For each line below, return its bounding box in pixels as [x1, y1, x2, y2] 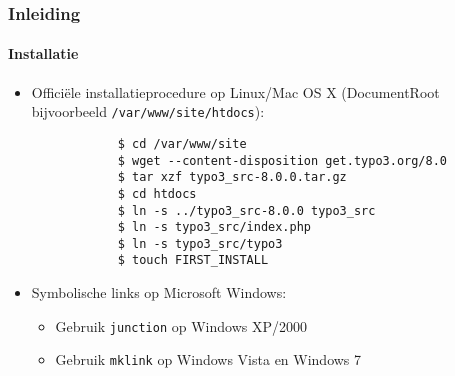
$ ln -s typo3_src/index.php [117, 220, 311, 235]
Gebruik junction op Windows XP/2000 [55, 315, 307, 336]
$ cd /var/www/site [117, 136, 247, 151]
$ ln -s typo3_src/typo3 [117, 236, 283, 251]
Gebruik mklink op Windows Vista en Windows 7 [55, 349, 362, 370]
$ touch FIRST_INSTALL [117, 253, 269, 268]
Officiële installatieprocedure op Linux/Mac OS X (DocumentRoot [31, 81, 440, 102]
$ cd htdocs [117, 186, 197, 201]
